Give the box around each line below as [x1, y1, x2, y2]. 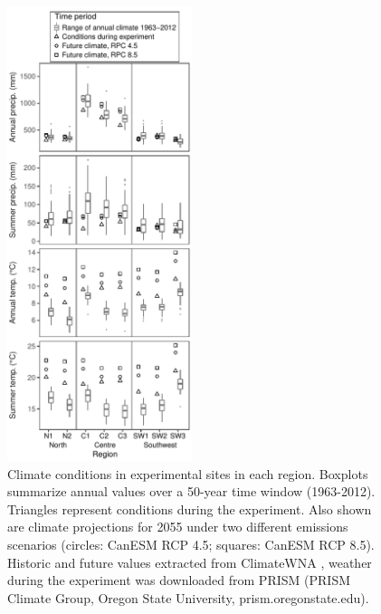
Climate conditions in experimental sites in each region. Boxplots [7, 464, 368, 483]
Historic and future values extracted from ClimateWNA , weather [7, 552, 372, 571]
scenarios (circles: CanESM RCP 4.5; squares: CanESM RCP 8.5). [7, 534, 375, 553]
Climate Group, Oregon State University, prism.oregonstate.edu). [7, 588, 369, 607]
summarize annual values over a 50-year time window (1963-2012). [7, 482, 376, 501]
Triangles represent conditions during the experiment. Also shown [7, 499, 372, 518]
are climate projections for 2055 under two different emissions [7, 517, 348, 536]
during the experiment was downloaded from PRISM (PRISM [7, 571, 351, 590]
